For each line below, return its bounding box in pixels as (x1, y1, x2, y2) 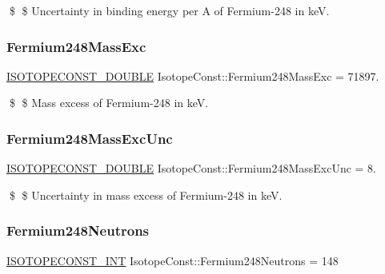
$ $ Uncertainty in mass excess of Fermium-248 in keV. (9, 186, 283, 203)
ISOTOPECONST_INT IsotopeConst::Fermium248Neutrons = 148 (6, 252, 339, 268)
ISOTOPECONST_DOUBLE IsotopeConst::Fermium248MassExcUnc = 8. (6, 160, 376, 177)
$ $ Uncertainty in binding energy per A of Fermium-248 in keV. (9, 2, 330, 18)
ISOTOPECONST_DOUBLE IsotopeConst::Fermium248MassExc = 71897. (6, 67, 379, 84)
